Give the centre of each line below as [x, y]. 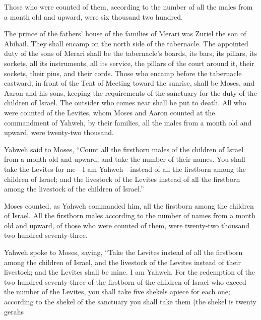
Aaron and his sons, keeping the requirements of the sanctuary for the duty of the [130, 92]
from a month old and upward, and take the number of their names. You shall [125, 159]
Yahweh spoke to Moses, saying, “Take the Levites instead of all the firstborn [123, 252]
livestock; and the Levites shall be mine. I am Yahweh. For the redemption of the [130, 272]
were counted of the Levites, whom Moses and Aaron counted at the [110, 112]
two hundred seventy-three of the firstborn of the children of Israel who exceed [125, 281]
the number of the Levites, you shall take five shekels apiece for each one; [117, 292]
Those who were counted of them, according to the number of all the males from [128, 7]
